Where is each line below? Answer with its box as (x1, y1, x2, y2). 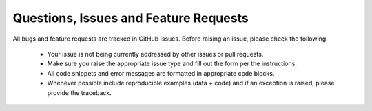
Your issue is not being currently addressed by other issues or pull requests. (47, 50, 264, 58)
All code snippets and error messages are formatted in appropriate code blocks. (47, 69, 275, 77)
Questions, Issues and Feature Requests (12, 10, 249, 26)
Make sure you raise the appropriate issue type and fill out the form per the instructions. (47, 59, 298, 68)
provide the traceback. (47, 88, 112, 97)
